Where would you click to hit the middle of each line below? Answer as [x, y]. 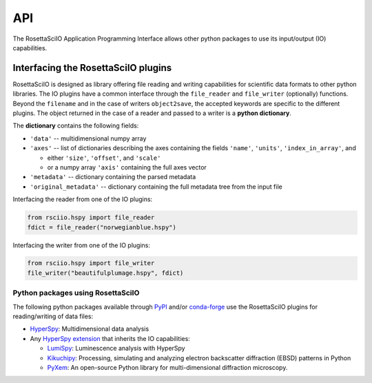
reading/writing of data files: [53, 316]
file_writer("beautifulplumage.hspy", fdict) [105, 273]
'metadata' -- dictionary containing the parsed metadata [113, 177]
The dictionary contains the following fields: [76, 126]
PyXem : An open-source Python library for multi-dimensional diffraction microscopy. [167, 367]
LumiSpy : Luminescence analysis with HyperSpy [116, 349]
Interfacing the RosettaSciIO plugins [92, 68]
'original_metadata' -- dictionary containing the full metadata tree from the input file [156, 187]
